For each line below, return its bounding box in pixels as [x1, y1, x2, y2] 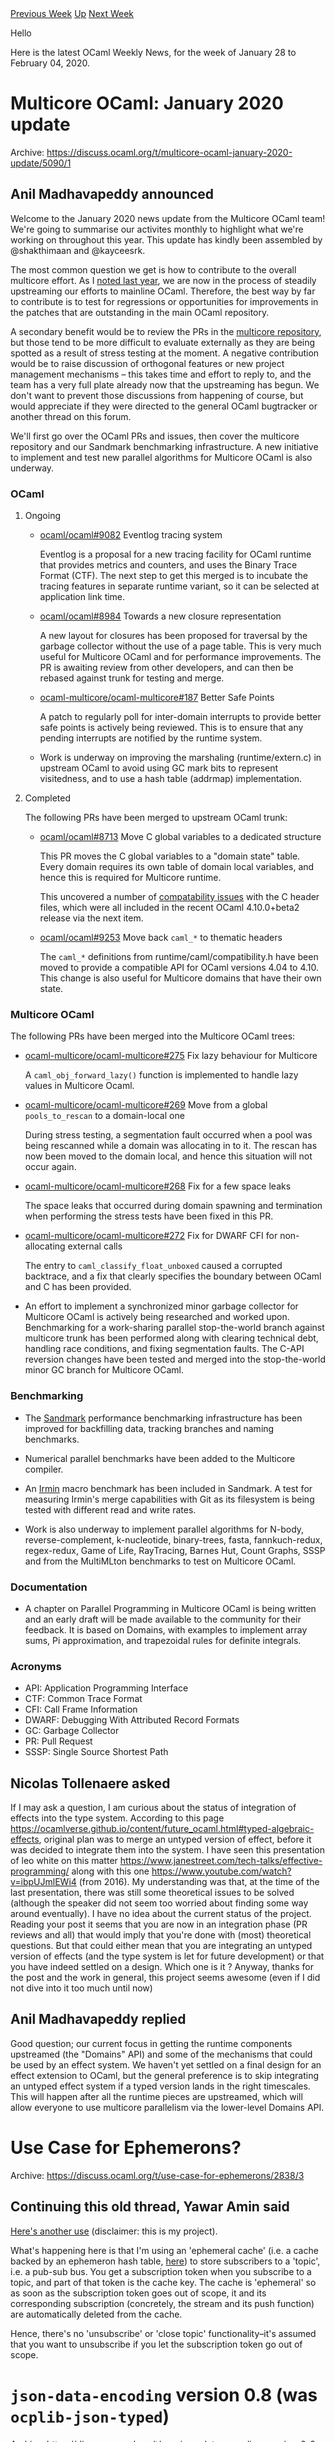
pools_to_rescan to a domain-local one [24, 1110, 185, 1122]
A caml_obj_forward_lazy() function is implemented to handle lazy [24, 1069, 299, 1081]
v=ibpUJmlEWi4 [10, 1876, 77, 1888]
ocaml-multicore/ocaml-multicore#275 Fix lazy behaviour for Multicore [24, 1050, 318, 1062]
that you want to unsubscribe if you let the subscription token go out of [10, 2338, 303, 2350]
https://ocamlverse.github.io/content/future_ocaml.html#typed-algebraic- [10, 1823, 315, 1835]
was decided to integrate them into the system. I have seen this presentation [10, 1844, 325, 1856]
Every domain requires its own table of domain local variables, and [39, 861, 315, 873]
